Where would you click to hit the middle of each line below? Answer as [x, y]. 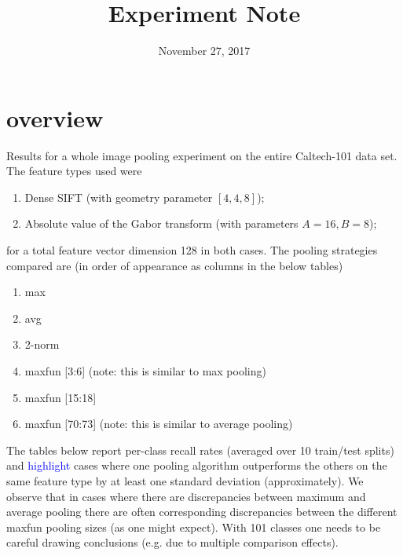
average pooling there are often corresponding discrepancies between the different [202, 512]
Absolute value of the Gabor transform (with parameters [161, 223]
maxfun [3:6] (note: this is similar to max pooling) [145, 371]
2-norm [42, 344]
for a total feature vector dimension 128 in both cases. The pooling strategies [192, 250]
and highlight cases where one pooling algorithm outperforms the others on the [197, 465]
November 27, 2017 [204, 51]
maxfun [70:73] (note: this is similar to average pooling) [159, 424]
